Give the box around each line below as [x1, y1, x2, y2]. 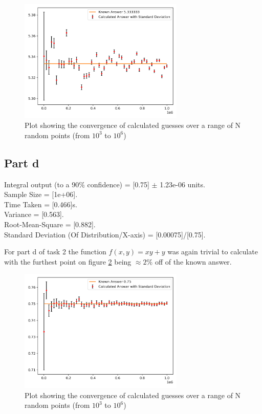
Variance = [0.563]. [4, 209, 64, 220]
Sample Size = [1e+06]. [4, 189, 78, 200]
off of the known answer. [155, 256, 232, 267]
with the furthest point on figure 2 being [4, 256, 132, 267]
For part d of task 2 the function [4, 246, 106, 257]
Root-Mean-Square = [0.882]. [4, 219, 96, 229]
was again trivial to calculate [167, 246, 258, 257]
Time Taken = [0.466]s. [4, 199, 77, 209]
